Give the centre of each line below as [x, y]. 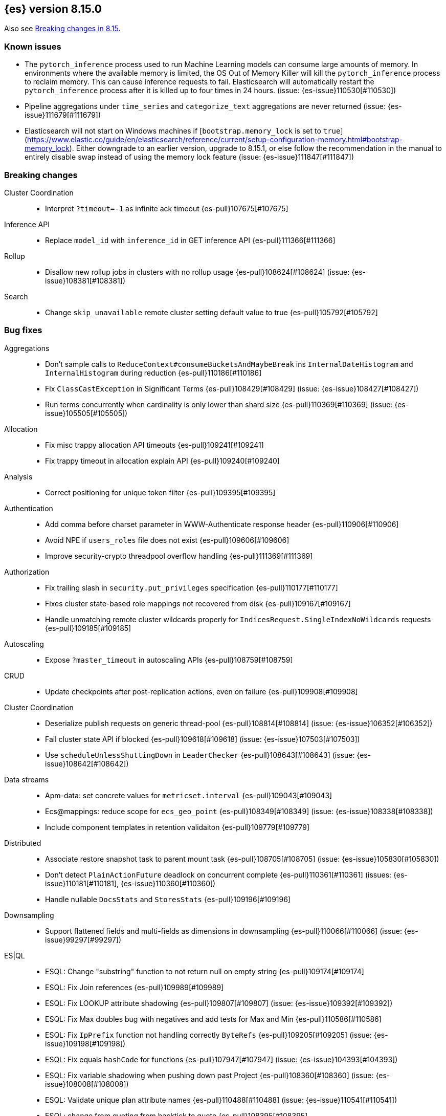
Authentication [29, 508]
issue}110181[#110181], [82, 883]
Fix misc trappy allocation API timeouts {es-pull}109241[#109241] [154, 445]
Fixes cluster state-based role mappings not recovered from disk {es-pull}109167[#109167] [198, 603]
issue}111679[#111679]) [63, 115]
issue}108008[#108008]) [87, 1084]
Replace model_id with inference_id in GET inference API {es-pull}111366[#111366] [190, 240]
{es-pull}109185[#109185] [88, 628]
